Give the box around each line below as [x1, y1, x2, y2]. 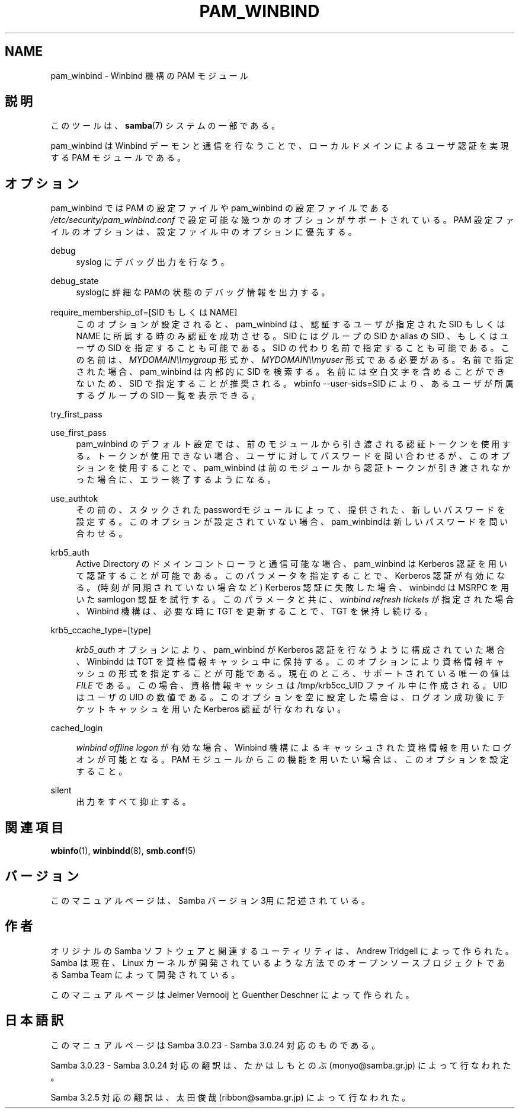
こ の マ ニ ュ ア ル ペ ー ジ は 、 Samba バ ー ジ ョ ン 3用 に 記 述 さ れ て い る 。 [50, 895, 370, 905]
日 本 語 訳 [5, 1013, 63, 1028]
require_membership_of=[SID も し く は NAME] [50, 307, 238, 318]
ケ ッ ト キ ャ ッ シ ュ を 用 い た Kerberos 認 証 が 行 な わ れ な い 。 [76, 704, 346, 715]
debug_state [50, 276, 99, 286]
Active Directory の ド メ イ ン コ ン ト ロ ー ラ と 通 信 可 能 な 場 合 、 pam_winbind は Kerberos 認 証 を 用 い [76, 559, 508, 569]
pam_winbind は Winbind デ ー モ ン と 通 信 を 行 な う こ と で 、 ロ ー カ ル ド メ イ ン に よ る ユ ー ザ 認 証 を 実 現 [50, 141, 509, 151]
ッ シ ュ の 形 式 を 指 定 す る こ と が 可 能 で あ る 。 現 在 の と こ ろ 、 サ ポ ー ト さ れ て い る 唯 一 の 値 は [76, 668, 510, 679]
